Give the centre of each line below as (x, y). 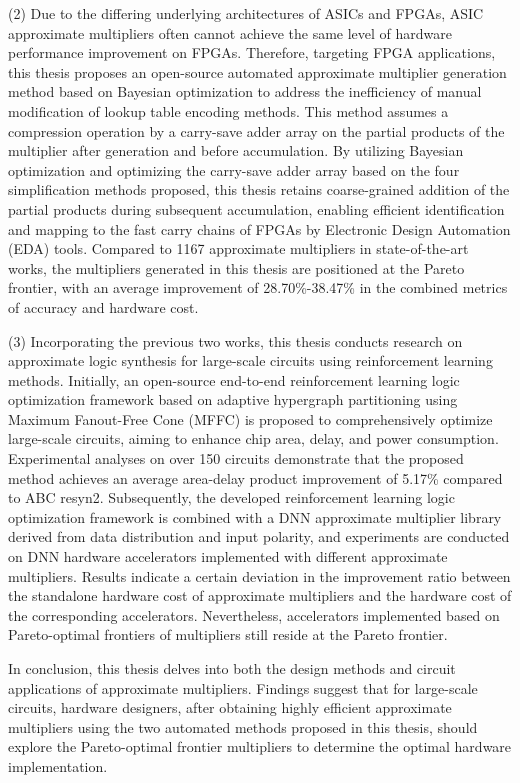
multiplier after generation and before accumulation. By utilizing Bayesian (236, 150)
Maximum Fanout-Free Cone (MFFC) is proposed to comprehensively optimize (250, 418)
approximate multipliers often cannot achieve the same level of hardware (230, 32)
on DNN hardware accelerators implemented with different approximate (228, 556)
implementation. (58, 765)
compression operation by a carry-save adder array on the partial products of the (256, 130)
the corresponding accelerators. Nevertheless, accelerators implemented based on (254, 614)
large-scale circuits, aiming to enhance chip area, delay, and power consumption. (253, 438)
